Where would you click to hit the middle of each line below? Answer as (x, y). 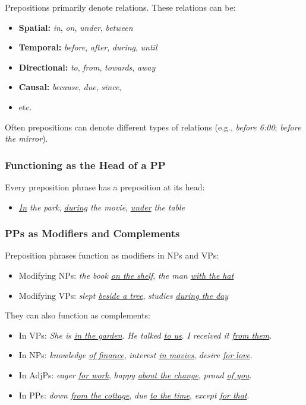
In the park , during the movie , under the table (102, 207)
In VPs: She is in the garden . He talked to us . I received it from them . (145, 335)
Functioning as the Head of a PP (85, 165)
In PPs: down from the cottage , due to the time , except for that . (134, 395)
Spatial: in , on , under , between (76, 27)
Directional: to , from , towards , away (87, 67)
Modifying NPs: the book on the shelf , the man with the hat (126, 275)
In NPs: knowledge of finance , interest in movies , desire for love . (135, 355)
